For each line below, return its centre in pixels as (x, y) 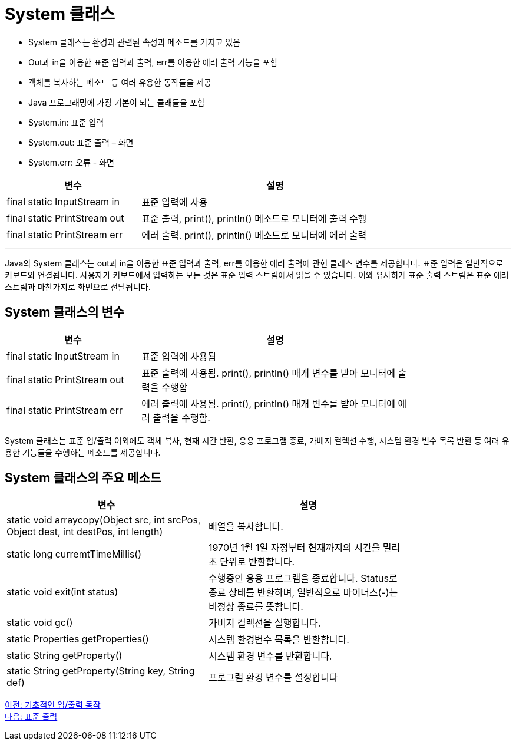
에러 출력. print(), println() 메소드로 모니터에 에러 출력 (254, 235)
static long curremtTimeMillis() (74, 554)
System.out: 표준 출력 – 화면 (81, 142)
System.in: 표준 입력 (66, 122)
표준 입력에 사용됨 (179, 356)
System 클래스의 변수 (65, 312)
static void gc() (40, 623)
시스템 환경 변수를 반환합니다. (270, 656)
